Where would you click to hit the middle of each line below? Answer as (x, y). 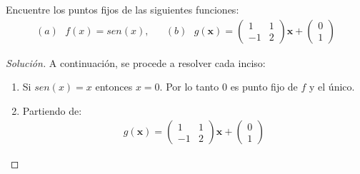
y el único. (332, 87)
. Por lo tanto (189, 87)
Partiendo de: (52, 110)
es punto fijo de (264, 87)
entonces (114, 87)
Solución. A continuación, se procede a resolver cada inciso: (136, 62)
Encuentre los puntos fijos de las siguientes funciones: (122, 9)
